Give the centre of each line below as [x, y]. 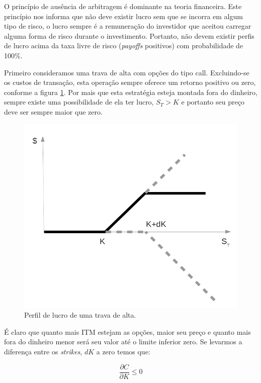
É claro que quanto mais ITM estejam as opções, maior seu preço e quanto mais [127, 331]
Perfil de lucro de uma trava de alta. [80, 315]
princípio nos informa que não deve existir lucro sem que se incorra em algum [123, 16]
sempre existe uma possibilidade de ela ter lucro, [79, 102]
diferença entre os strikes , [43, 351]
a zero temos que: [123, 351]
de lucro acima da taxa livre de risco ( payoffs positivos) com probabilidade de [124, 45]
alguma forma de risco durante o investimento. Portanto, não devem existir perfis [129, 35]
